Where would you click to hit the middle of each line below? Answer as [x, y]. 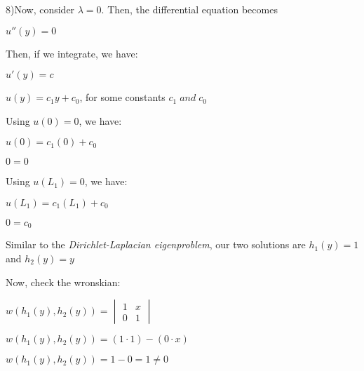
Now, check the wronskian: [63, 282]
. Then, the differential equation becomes [189, 9]
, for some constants [122, 97]
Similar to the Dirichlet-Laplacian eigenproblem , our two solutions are [156, 244]
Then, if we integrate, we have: [72, 53]
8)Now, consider [40, 9]
